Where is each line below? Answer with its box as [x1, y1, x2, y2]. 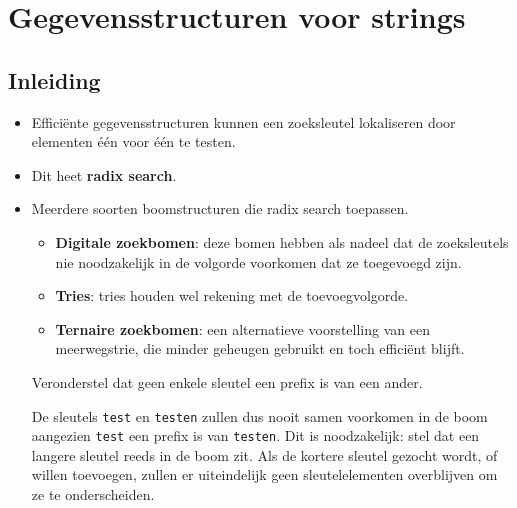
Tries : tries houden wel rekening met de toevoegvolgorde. [55, 285, 409, 306]
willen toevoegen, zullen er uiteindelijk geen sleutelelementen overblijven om [31, 464, 498, 485]
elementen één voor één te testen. [31, 131, 236, 152]
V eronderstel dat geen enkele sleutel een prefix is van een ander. [31, 371, 423, 392]
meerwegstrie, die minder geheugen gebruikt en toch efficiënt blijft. [55, 338, 465, 359]
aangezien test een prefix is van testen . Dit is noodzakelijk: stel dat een [31, 425, 480, 446]
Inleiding [8, 64, 101, 95]
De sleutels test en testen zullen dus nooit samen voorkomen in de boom [31, 405, 488, 426]
